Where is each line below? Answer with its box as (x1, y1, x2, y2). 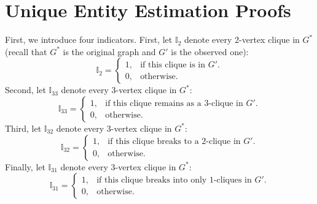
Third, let (5, 121, 42, 134)
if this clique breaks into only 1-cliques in (96, 176, 252, 185)
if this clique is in (140, 61, 206, 70)
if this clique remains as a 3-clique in (105, 99, 243, 108)
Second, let (5, 83, 46, 96)
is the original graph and (63, 45, 156, 58)
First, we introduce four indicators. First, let (5, 33, 173, 46)
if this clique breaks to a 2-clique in (108, 137, 241, 146)
